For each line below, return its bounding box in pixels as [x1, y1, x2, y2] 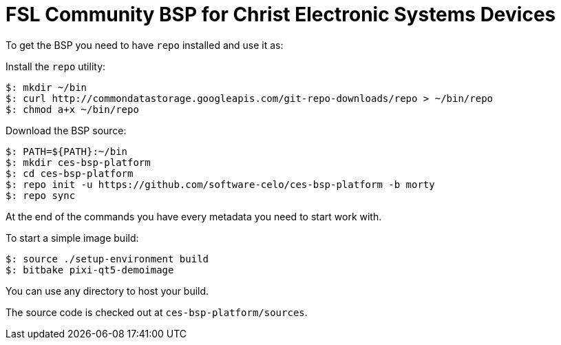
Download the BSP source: [6, 124, 127, 136]
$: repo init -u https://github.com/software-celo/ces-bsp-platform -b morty [6, 178, 435, 190]
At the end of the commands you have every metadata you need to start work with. [6, 210, 382, 222]
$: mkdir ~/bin [6, 81, 87, 93]
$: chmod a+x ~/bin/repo [6, 103, 139, 115]
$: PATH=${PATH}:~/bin [6, 145, 128, 157]
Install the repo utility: [6, 60, 106, 72]
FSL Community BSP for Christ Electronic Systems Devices [6, 3, 556, 26]
